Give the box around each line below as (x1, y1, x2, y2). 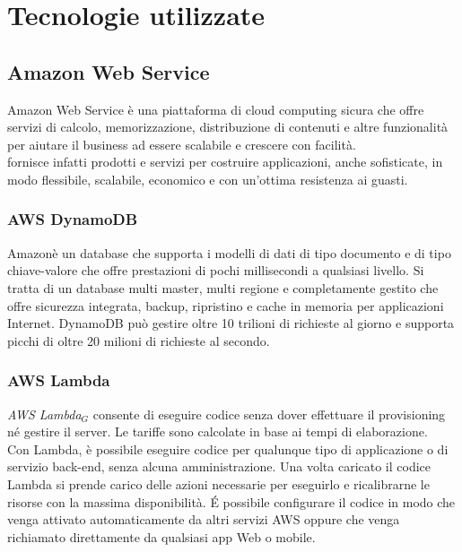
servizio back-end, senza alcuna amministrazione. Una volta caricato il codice (7, 457, 431, 476)
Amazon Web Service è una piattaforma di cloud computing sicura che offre (7, 99, 424, 118)
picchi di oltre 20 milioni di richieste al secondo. (7, 331, 270, 349)
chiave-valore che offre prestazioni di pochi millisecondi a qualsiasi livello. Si (7, 261, 424, 280)
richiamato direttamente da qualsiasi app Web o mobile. (7, 527, 316, 546)
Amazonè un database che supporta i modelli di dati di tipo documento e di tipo (7, 243, 451, 262)
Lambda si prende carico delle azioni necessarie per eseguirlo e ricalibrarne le (7, 474, 430, 493)
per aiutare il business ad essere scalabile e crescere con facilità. (7, 134, 356, 153)
